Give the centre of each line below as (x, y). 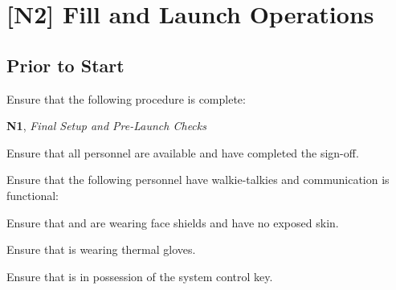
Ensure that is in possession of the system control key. (140, 276)
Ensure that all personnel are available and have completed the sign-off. (183, 152)
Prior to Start (65, 65)
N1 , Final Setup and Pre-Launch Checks (106, 126)
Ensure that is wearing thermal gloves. (101, 249)
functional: (33, 195)
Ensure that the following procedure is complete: (126, 98)
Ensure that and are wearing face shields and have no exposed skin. (173, 222)
